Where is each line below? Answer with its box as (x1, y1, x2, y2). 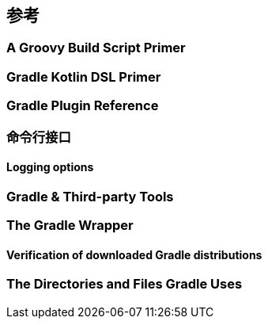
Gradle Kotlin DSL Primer (6, 68, 161, 85)
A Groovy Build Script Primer (6, 40, 186, 56)
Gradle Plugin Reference (6, 97, 159, 114)
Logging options (6, 160, 94, 174)
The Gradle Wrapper (6, 217, 134, 234)
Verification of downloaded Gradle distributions (6, 247, 262, 262)
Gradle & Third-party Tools (6, 188, 174, 205)
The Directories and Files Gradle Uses (6, 276, 243, 292)
